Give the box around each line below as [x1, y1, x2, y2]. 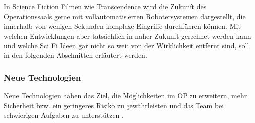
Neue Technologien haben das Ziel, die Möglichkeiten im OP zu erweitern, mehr [4, 90, 247, 100]
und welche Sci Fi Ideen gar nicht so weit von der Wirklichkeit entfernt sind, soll [4, 40, 249, 50]
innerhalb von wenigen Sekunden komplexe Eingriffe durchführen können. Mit [4, 21, 241, 31]
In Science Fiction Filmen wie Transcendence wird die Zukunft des [4, 1, 207, 12]
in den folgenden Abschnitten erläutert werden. [4, 50, 147, 60]
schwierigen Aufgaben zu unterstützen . [4, 110, 124, 120]
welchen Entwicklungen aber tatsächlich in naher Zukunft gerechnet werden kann [4, 30, 251, 41]
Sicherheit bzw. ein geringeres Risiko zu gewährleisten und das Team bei [4, 100, 224, 110]
